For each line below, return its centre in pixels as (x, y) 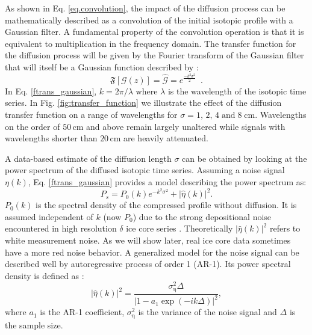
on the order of (33, 126)
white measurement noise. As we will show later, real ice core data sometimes (148, 240)
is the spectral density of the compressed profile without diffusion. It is (166, 205)
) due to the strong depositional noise (202, 216)
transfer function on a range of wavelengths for (91, 114)
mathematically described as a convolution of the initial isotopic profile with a (149, 20)
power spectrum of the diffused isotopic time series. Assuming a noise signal (145, 170)
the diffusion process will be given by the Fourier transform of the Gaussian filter (154, 55)
